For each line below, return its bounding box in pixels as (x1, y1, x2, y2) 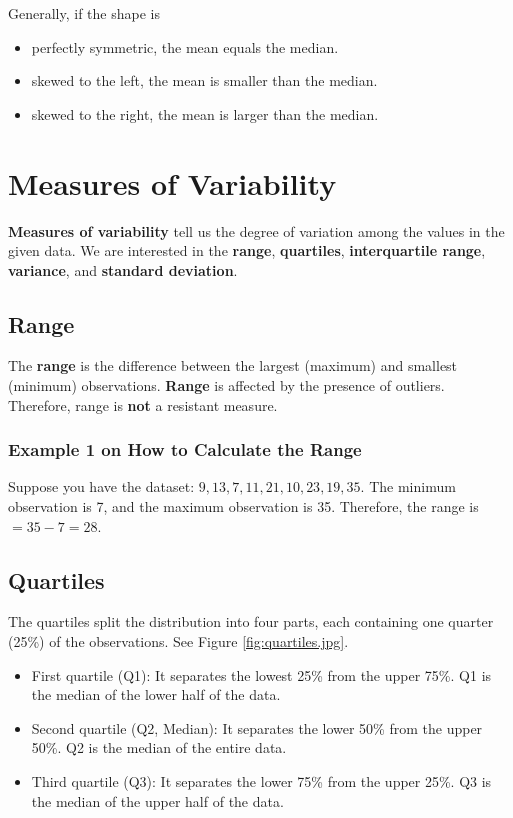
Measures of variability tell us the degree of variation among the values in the (8, 220, 505, 241)
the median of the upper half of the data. (31, 790, 284, 811)
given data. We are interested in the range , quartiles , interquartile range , (8, 240, 486, 261)
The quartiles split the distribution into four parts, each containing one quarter (8, 611, 494, 632)
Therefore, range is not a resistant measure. (8, 394, 278, 415)
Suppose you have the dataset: (8, 476, 195, 497)
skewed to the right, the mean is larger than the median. (31, 103, 379, 124)
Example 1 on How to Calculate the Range (8, 437, 362, 462)
